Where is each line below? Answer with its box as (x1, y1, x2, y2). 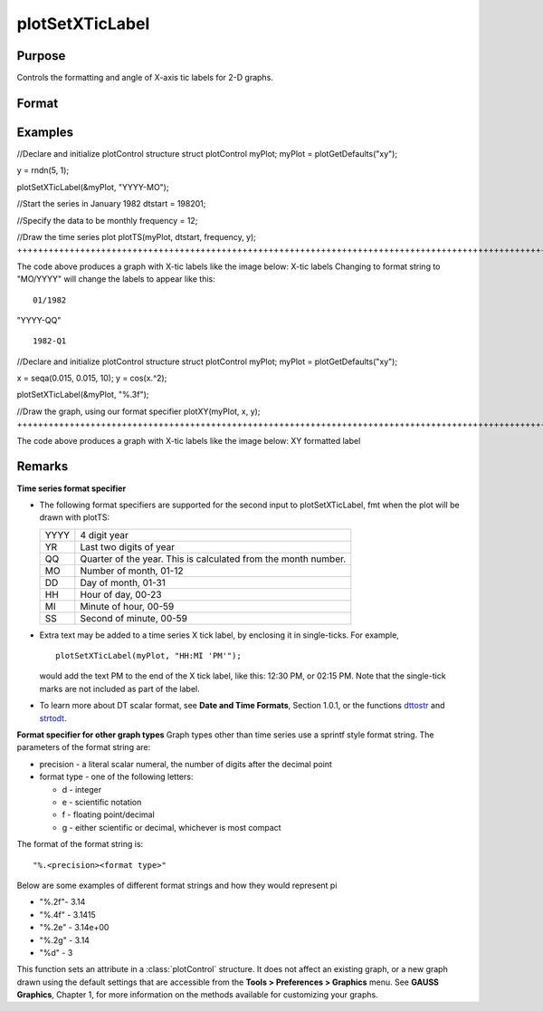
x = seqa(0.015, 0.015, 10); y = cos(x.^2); (16, 372, 167, 384)
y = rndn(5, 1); (16, 165, 70, 176)
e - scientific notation (62, 797, 142, 807)
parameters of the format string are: (16, 742, 151, 753)
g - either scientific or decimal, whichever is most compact (62, 822, 281, 833)
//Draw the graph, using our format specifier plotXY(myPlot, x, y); (16, 406, 261, 417)
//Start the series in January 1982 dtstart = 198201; (16, 198, 206, 209)
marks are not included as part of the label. (39, 683, 201, 694)
